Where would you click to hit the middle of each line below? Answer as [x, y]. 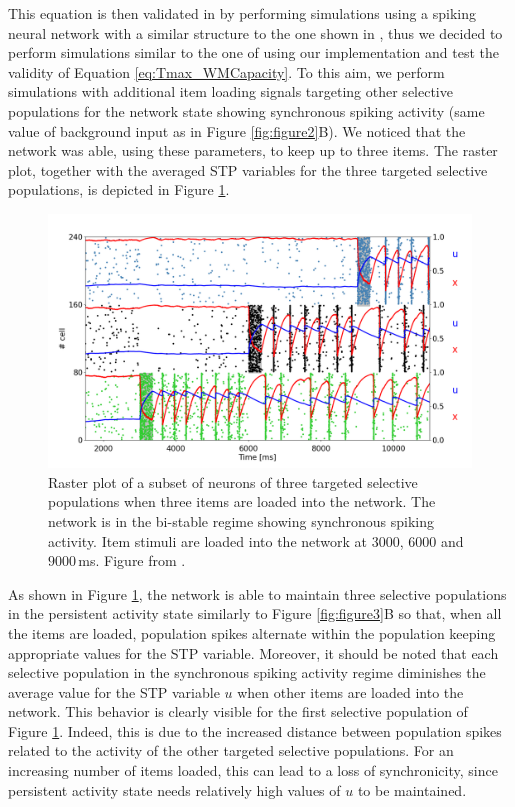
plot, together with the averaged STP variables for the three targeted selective [248, 169]
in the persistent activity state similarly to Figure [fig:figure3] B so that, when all [255, 613]
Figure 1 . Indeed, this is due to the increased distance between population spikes [255, 730]
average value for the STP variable [114, 691]
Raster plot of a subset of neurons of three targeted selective [233, 481]
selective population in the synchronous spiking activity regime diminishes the [247, 672]
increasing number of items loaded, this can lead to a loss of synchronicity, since [253, 770]
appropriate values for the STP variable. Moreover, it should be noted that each [253, 652]
